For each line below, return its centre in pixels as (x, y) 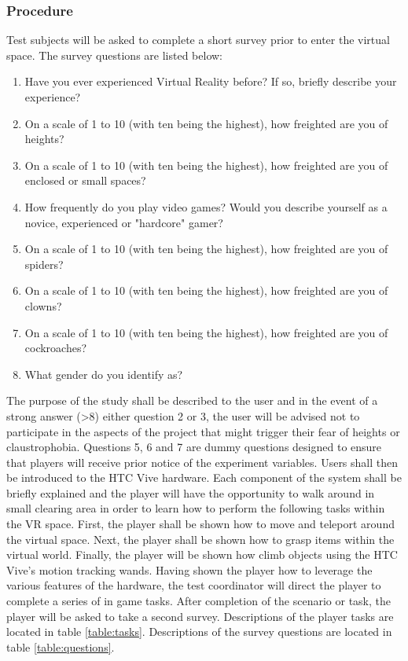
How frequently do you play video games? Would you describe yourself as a (206, 206)
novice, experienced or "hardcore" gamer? (124, 222)
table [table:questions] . (61, 646)
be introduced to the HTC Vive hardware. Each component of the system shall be (204, 477)
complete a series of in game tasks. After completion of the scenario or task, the (198, 601)
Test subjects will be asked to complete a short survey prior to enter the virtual (198, 40)
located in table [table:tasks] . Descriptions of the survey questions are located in (199, 632)
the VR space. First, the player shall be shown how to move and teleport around (200, 524)
